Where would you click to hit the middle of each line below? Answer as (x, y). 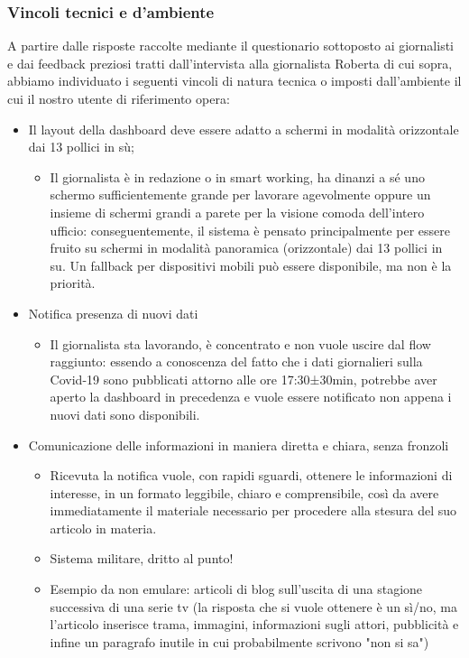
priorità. (73, 283)
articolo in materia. (103, 528)
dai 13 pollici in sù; (81, 147)
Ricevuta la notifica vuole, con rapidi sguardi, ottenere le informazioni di (251, 475)
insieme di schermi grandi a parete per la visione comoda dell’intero (237, 212)
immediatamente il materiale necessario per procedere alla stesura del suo (253, 510)
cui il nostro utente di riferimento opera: (119, 98)
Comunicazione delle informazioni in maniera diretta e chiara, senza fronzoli (239, 445)
